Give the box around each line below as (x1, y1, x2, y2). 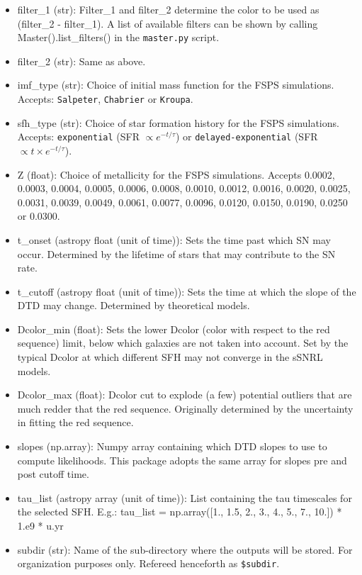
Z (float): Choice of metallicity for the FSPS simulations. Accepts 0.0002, (17, 167, 335, 182)
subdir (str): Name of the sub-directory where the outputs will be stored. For (17, 542, 353, 557)
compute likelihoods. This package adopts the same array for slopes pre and (17, 452, 347, 467)
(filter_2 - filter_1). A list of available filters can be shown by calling (17, 16, 318, 30)
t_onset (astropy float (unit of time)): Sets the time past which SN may (17, 232, 331, 247)
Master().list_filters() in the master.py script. (17, 30, 220, 45)
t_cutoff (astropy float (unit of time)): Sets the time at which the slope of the (17, 284, 356, 298)
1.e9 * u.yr (17, 518, 64, 532)
